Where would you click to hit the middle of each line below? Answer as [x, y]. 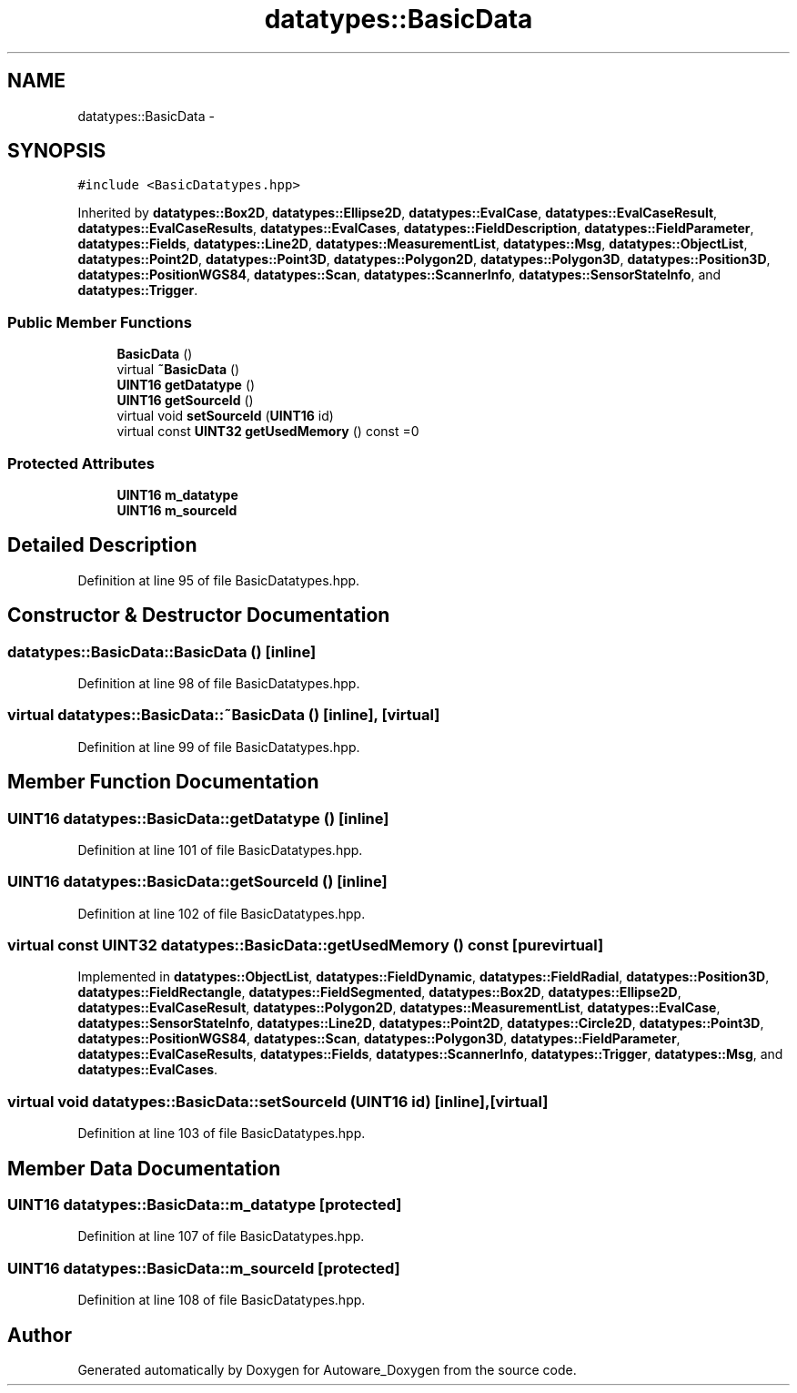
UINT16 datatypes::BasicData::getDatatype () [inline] [198, 818]
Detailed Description [102, 545]
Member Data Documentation [144, 1168]
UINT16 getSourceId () [185, 401]
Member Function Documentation [163, 782]
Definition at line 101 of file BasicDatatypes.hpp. [220, 849]
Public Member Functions [100, 322]
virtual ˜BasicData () [178, 370]
